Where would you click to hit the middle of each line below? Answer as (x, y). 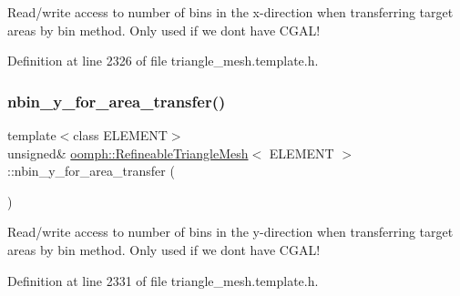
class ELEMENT (120, 135)
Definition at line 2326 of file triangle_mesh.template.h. (163, 61)
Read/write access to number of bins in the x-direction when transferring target (230, 12)
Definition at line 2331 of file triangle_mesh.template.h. (163, 280)
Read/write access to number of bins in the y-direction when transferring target (230, 232)
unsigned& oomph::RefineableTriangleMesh (128, 153)
